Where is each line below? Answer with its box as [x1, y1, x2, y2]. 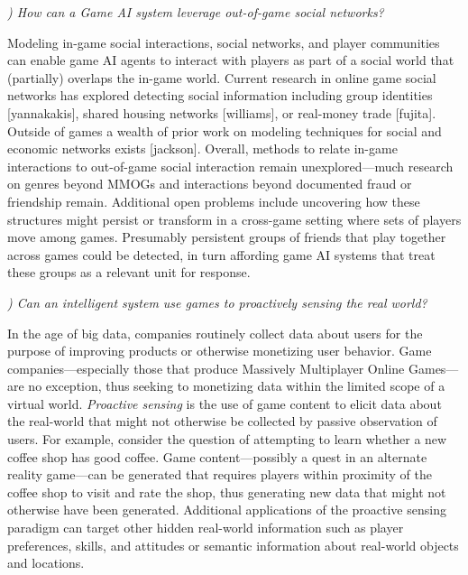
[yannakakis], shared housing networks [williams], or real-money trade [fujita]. [7, 103, 436, 122]
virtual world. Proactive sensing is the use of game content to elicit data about [7, 394, 442, 413]
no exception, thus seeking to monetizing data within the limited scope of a [28, 376, 445, 395]
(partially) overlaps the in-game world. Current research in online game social [7, 68, 436, 87]
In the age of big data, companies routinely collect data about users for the [7, 323, 423, 342]
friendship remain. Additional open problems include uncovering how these [7, 191, 420, 210]
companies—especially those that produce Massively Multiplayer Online [7, 358, 405, 377]
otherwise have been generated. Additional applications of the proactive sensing [7, 500, 446, 519]
